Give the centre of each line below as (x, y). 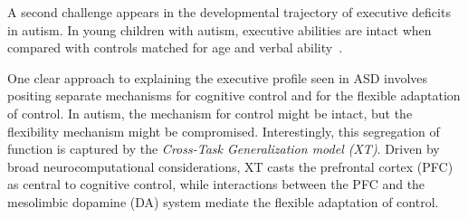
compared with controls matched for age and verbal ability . (175, 47)
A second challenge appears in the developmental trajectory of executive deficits (229, 12)
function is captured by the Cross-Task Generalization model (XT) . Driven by (224, 149)
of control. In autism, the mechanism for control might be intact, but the (210, 113)
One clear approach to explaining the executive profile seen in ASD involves (218, 77)
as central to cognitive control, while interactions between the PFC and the (216, 184)
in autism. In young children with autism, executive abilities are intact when (220, 29)
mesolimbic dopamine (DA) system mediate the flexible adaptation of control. (223, 201)
